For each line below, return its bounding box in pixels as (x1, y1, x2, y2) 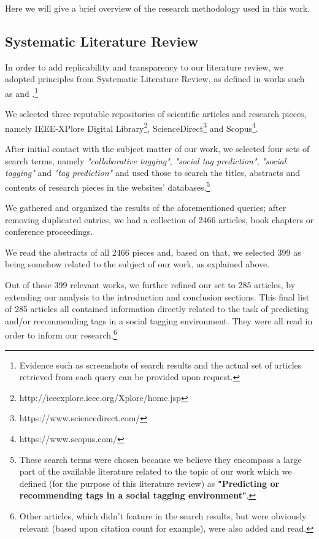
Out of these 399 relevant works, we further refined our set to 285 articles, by (5, 278, 296, 291)
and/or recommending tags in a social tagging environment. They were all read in (5, 314, 313, 327)
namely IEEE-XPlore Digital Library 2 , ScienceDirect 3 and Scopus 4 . (5, 120, 258, 134)
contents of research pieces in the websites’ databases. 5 (5, 178, 210, 193)
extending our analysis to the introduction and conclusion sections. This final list (5, 290, 310, 303)
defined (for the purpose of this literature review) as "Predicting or (19, 476, 280, 489)
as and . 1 (5, 85, 39, 99)
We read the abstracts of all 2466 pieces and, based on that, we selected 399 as (5, 245, 301, 258)
